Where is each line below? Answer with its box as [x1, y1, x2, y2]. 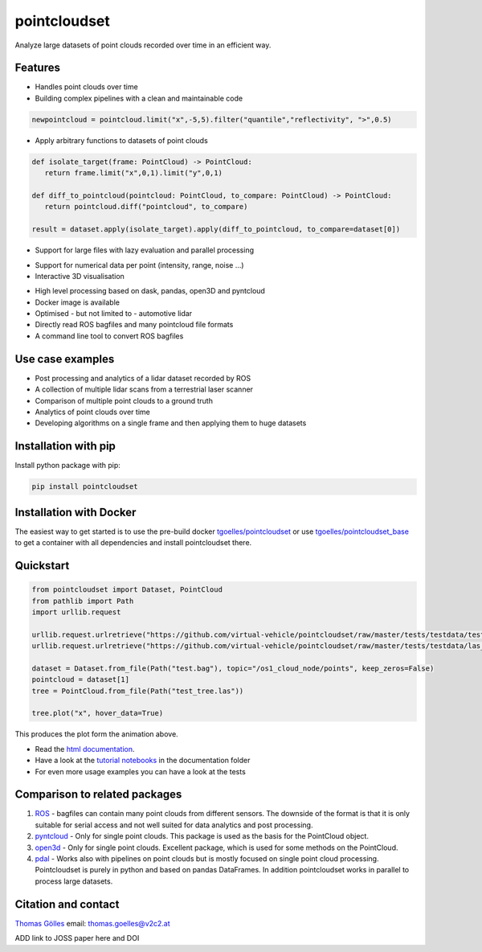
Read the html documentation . [35, 744, 136, 753]
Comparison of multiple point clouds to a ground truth [35, 396, 213, 405]
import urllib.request [31, 607, 121, 617]
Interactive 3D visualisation [35, 271, 125, 281]
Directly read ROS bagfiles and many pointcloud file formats [35, 320, 234, 330]
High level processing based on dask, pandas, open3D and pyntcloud [35, 286, 265, 296]
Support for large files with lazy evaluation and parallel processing [35, 245, 255, 255]
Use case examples [14, 352, 115, 366]
